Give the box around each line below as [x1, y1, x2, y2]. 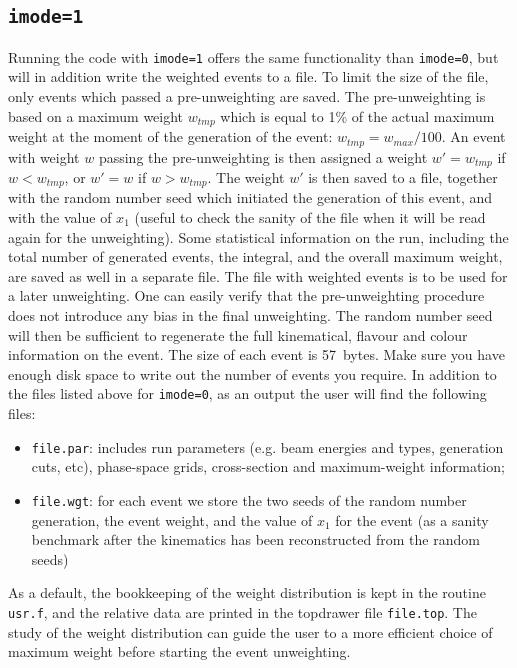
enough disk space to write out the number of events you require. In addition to [8, 363, 497, 384]
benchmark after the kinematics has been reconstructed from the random [31, 529, 480, 550]
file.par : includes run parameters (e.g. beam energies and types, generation [31, 436, 504, 457]
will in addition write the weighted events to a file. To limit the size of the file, [8, 66, 489, 87]
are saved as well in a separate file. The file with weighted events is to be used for [8, 265, 508, 286]
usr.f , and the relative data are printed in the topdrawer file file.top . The [8, 601, 477, 622]
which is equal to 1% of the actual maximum [220, 105, 495, 126]
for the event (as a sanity [335, 509, 489, 530]
